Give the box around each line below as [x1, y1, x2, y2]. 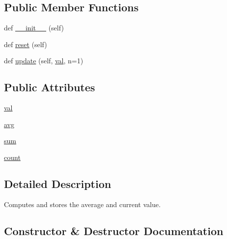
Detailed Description [4, 176, 112, 191]
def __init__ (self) [4, 23, 64, 33]
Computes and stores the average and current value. [4, 199, 161, 209]
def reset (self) [4, 39, 47, 49]
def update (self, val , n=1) [4, 55, 84, 66]
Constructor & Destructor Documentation [4, 223, 224, 238]
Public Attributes [4, 80, 95, 95]
